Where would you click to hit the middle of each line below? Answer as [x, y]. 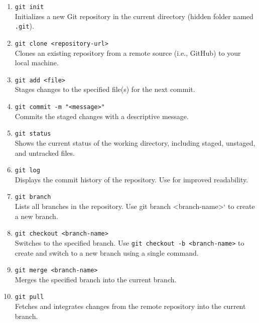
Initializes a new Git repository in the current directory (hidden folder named [134, 16]
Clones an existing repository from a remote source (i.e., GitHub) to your [128, 52]
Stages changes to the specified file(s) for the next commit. [105, 89]
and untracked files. [45, 152]
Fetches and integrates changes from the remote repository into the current [130, 306]
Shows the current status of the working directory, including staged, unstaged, [135, 142]
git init [29, 7]
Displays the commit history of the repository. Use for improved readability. [132, 179]
